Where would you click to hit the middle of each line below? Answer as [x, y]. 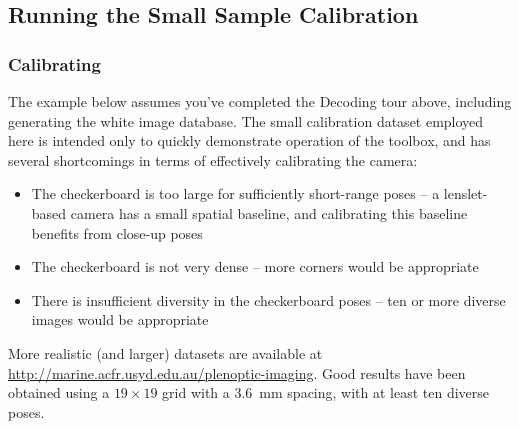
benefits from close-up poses [117, 232]
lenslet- [465, 193]
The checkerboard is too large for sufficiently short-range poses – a [235, 193]
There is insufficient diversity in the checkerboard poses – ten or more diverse [268, 299]
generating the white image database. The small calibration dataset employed [246, 120]
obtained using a [59, 392]
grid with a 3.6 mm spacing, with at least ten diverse [326, 392]
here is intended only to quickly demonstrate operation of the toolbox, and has [249, 140]
